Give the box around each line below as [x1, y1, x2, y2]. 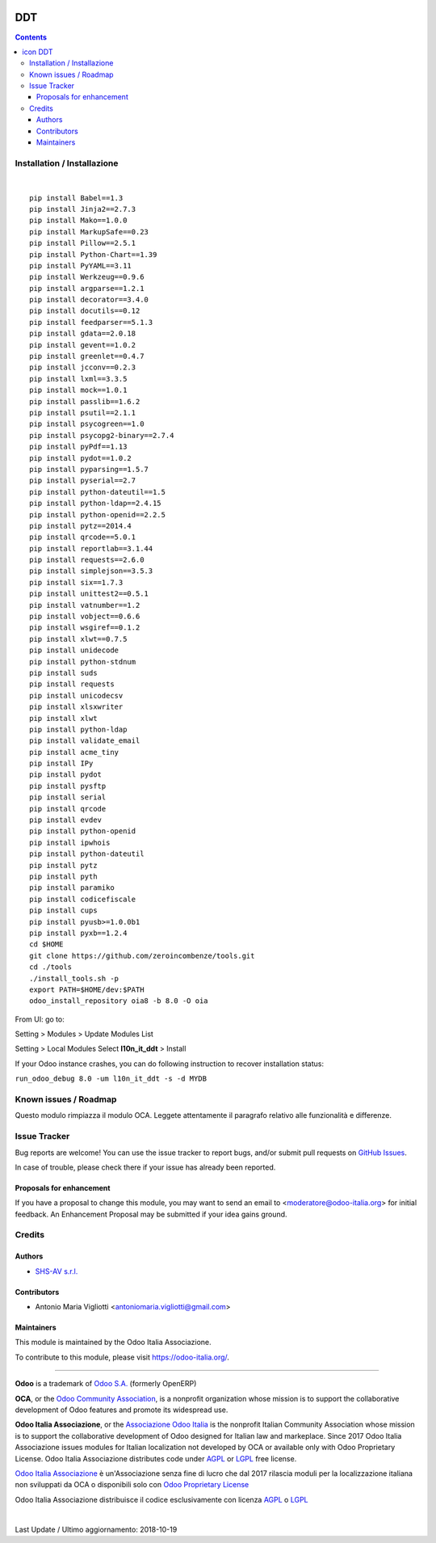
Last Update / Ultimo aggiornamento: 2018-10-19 [15, 1524, 178, 1534]
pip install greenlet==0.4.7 [29, 352, 145, 361]
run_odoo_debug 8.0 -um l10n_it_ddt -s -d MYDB [15, 1074, 208, 1083]
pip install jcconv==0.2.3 [29, 363, 136, 372]
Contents [15, 32, 48, 42]
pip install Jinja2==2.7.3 [29, 204, 136, 213]
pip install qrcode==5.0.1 [29, 533, 136, 542]
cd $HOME [29, 940, 64, 949]
